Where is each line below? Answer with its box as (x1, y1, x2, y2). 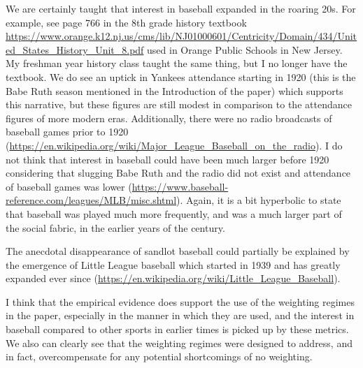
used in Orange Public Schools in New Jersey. (147, 42, 343, 57)
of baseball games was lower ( (6, 179, 132, 193)
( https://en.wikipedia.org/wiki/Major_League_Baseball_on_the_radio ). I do (6, 138, 343, 152)
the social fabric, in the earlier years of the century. (6, 220, 225, 235)
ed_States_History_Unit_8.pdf (6, 42, 144, 57)
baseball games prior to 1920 (6, 124, 129, 139)
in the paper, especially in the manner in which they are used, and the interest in (6, 308, 355, 323)
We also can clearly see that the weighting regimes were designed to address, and (6, 335, 353, 350)
